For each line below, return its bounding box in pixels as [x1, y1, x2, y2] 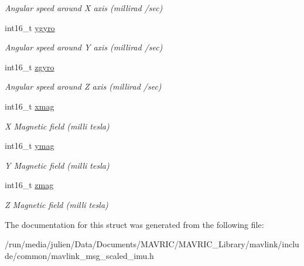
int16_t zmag [5, 179, 54, 191]
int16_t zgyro [5, 60, 54, 73]
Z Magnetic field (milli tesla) [5, 198, 108, 210]
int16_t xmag [5, 100, 54, 112]
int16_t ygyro [5, 21, 55, 33]
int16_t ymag [5, 139, 54, 152]
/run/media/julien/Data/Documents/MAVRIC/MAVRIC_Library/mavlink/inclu [5, 238, 299, 250]
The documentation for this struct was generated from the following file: [5, 218, 264, 230]
